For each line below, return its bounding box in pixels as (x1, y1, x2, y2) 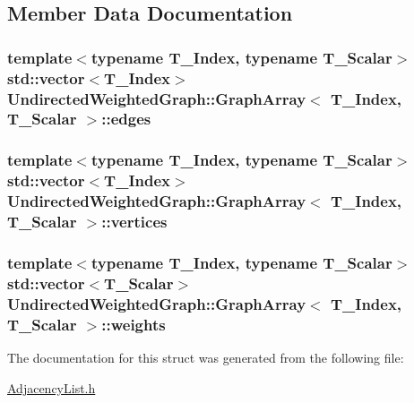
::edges (101, 107, 151, 130)
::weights (101, 313, 166, 335)
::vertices (101, 210, 168, 233)
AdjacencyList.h (7, 378, 96, 397)
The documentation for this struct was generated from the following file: (7, 347, 404, 366)
